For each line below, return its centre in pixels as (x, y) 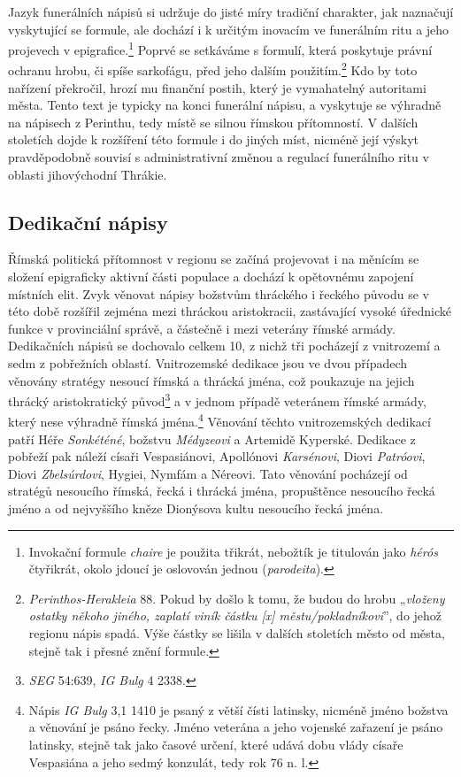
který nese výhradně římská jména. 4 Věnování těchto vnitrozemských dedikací (219, 420)
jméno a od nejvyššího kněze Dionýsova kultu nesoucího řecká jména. (196, 508)
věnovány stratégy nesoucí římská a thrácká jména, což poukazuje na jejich (211, 380)
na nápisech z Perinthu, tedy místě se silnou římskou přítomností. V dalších (213, 122)
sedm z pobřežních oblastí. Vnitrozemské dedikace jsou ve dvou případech (208, 363)
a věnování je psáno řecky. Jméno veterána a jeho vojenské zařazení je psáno (236, 727)
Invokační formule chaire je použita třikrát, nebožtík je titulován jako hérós (233, 551)
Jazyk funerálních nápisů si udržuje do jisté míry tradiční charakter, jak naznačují (231, 12)
